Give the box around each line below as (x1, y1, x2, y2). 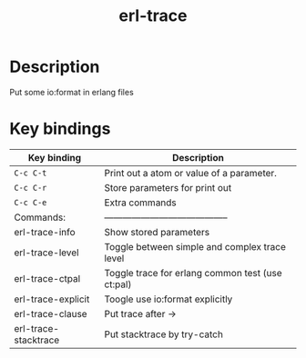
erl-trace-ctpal (14, 272, 81, 284)
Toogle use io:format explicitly (104, 293, 233, 305)
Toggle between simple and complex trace (104, 240, 287, 253)
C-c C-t (14, 167, 47, 178)
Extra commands (104, 196, 178, 209)
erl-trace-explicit (14, 293, 90, 305)
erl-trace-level (14, 246, 79, 259)
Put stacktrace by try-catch (104, 328, 223, 341)
